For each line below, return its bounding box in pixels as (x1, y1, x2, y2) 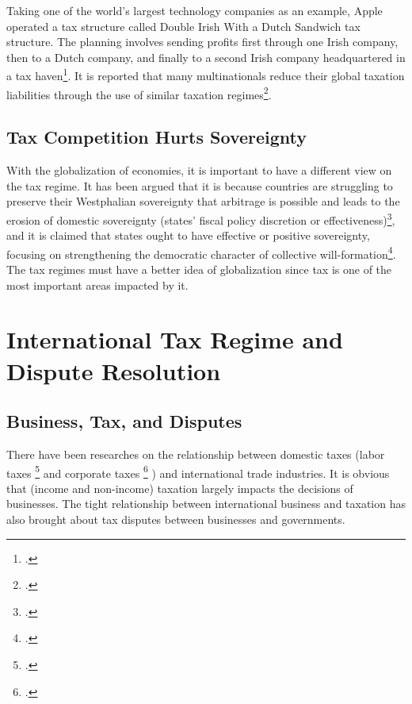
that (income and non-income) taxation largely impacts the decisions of (6, 479, 353, 496)
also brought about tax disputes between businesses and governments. (6, 510, 345, 527)
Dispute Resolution (6, 354, 221, 387)
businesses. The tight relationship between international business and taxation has (6, 495, 406, 512)
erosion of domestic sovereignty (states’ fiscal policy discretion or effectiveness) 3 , (6, 209, 395, 228)
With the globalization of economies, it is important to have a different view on (6, 162, 392, 179)
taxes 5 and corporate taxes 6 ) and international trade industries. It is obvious (6, 462, 390, 481)
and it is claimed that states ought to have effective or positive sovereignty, (6, 227, 370, 244)
